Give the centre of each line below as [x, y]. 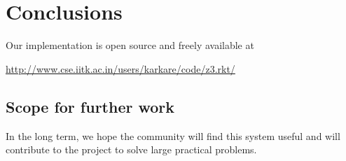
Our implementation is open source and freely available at [130, 45]
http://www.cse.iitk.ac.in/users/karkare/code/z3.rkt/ [120, 68]
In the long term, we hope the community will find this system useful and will [173, 135]
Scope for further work [90, 106]
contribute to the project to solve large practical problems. [131, 149]
